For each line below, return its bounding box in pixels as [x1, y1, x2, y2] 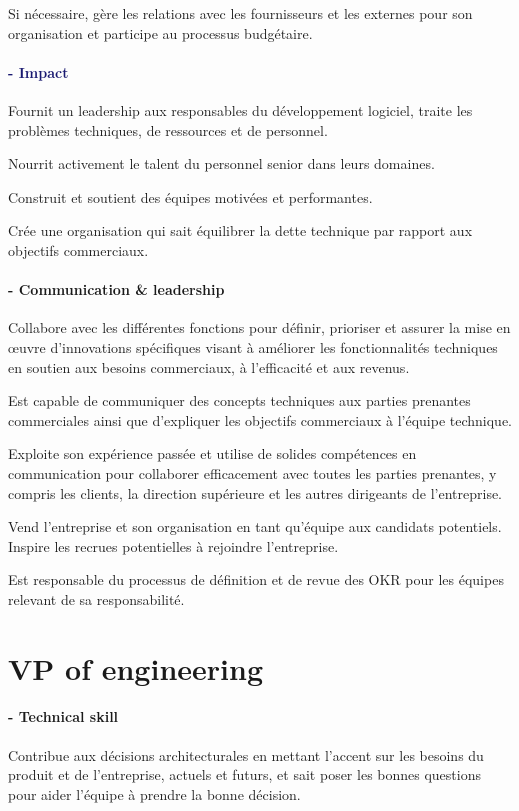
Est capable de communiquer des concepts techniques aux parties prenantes [8, 390, 471, 411]
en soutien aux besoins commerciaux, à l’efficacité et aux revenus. [8, 356, 410, 377]
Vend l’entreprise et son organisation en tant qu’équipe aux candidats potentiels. [8, 516, 502, 537]
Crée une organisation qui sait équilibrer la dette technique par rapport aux [8, 220, 473, 241]
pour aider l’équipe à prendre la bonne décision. [8, 783, 301, 804]
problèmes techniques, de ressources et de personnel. [8, 119, 328, 140]
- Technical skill [8, 706, 119, 727]
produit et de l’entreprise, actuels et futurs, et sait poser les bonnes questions [8, 764, 481, 785]
